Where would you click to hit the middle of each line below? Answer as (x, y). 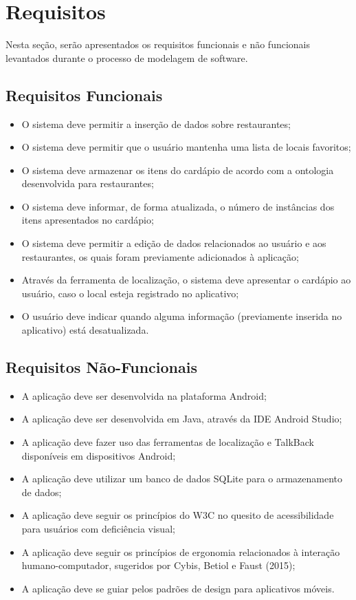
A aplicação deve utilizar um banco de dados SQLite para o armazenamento (182, 479)
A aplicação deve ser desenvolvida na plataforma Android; (144, 395)
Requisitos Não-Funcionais (102, 367)
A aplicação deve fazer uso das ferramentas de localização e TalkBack (168, 442)
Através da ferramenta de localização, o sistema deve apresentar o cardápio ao (186, 280)
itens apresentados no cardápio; (88, 220)
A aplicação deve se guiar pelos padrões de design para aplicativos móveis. (178, 588)
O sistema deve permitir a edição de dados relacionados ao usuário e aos (174, 243)
